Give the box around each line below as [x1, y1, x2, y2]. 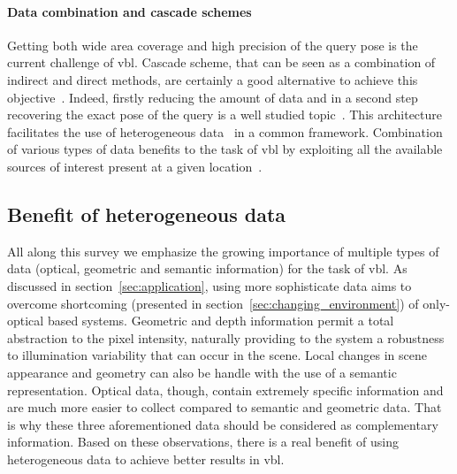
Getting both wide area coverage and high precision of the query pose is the [7, 35, 418, 54]
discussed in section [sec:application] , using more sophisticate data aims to [7, 276, 412, 294]
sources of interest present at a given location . [7, 157, 263, 175]
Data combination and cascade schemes [7, 2, 252, 20]
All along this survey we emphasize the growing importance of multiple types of [7, 241, 439, 260]
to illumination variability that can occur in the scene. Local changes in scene [7, 346, 427, 364]
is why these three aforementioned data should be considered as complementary [7, 415, 438, 433]
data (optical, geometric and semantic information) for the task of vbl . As [7, 259, 407, 278]
